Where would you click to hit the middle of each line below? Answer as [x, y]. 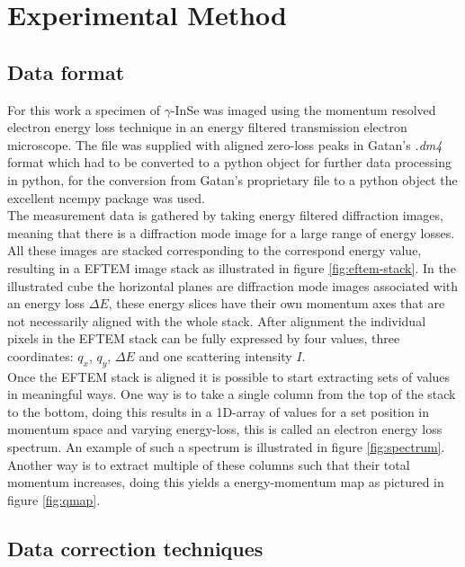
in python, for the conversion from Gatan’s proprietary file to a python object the [232, 179]
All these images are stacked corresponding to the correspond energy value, [215, 250]
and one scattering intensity [215, 355]
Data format [66, 71]
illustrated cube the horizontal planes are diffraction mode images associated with [233, 285]
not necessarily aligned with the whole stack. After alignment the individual [217, 320]
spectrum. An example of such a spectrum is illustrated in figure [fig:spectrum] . [226, 447]
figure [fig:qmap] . [54, 499]
